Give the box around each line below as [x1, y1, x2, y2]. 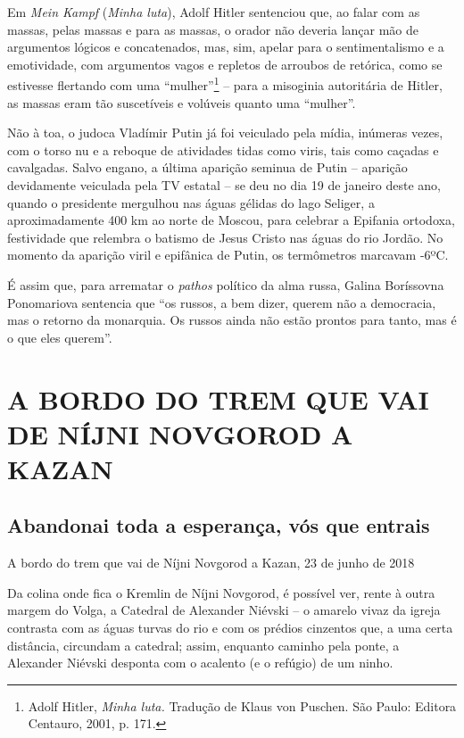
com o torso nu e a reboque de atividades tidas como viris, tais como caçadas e [7, 140, 439, 159]
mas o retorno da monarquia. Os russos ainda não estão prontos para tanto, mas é [7, 311, 457, 329]
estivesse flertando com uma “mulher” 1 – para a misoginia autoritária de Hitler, [7, 73, 443, 95]
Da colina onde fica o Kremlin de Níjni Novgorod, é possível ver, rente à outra [7, 583, 435, 601]
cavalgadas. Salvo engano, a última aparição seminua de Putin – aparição [7, 158, 408, 177]
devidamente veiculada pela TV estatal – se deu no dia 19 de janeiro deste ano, [7, 176, 441, 194]
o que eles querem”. [7, 328, 112, 346]
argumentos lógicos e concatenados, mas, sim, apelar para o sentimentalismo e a [7, 37, 444, 56]
